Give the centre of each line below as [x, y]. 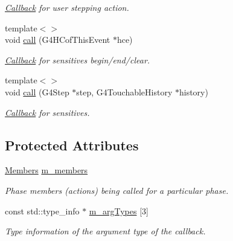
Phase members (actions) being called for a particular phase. [117, 190]
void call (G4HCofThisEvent [58, 40]
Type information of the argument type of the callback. [105, 231]
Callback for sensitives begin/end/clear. [78, 59]
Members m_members [46, 170]
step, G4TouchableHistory [124, 92]
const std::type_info [42, 210]
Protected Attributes [72, 145]
